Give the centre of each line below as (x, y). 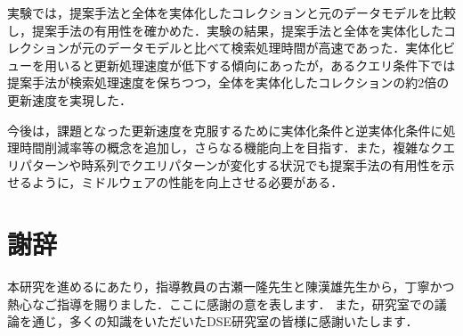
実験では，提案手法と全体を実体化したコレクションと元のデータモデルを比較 (231, 12)
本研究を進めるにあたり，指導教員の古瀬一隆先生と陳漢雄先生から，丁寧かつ (231, 287)
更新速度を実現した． (69, 99)
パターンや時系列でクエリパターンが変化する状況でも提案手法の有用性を (231, 164)
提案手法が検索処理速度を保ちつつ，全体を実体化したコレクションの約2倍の (228, 82)
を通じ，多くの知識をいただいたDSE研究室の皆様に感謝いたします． (219, 321)
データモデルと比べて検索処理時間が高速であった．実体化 (275, 48)
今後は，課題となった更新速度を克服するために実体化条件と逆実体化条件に (225, 130)
